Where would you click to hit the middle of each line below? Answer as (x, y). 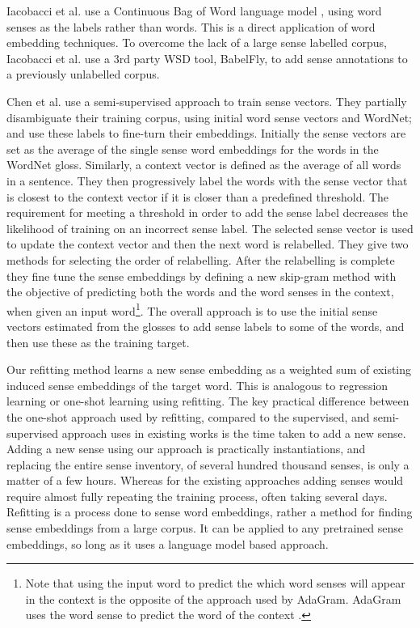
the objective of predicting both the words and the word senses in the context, (200, 292)
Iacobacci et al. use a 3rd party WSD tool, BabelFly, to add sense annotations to (207, 58)
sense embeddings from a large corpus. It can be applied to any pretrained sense (205, 528)
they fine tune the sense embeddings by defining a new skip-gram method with (202, 276)
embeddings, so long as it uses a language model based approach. (168, 543)
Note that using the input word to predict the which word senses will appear (215, 583)
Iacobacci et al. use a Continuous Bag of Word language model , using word (194, 11)
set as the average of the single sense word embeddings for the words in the (193, 149)
